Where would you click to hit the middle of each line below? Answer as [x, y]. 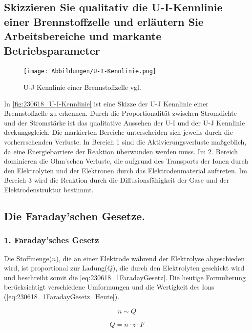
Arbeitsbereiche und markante [83, 36]
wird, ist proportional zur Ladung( [56, 268]
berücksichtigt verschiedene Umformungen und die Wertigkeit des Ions [109, 287]
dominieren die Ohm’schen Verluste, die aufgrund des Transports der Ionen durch [126, 161]
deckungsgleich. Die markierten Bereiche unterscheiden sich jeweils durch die [118, 132]
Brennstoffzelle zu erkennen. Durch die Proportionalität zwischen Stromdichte [120, 113]
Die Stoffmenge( [28, 258]
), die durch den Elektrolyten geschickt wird [178, 268]
